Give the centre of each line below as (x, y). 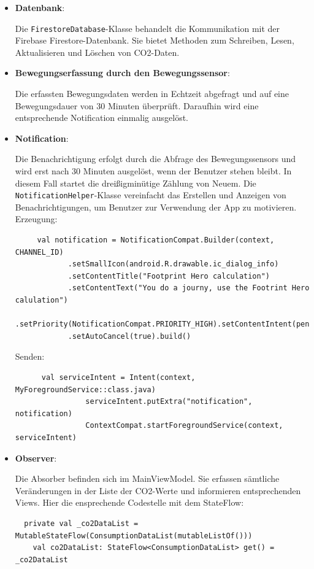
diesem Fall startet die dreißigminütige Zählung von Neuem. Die (136, 183)
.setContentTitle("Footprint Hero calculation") (169, 276)
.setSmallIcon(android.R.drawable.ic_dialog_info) (173, 264)
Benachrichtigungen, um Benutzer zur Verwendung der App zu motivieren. (156, 207)
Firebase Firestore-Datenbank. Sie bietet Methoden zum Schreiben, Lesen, (155, 40)
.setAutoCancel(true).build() (129, 336)
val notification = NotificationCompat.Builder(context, (156, 240)
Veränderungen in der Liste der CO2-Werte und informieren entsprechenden (158, 490)
